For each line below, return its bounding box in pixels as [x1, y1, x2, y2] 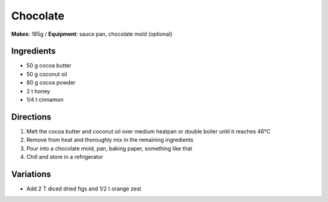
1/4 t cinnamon [26, 96, 64, 103]
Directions [11, 112, 52, 122]
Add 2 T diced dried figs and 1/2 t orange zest [26, 185, 142, 192]
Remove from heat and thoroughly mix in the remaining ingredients [26, 136, 194, 144]
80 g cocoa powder [26, 79, 76, 86]
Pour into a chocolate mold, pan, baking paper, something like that [26, 144, 193, 152]
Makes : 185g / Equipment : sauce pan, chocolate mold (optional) [11, 30, 173, 38]
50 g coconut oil [26, 70, 67, 78]
